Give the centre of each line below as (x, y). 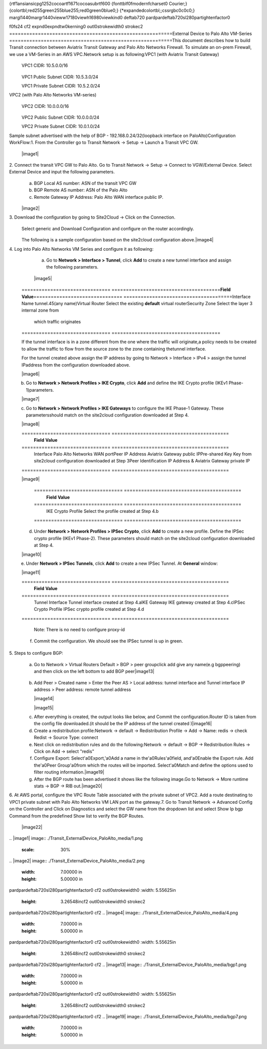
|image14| (44, 699)
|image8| (31, 424)
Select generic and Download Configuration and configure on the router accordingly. (108, 228)
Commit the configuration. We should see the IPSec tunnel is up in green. (108, 641)
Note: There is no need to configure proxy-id (79, 630)
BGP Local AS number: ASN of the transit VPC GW (85, 183)
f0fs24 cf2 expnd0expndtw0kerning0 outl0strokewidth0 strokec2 (76, 27)
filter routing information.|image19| (69, 772)
